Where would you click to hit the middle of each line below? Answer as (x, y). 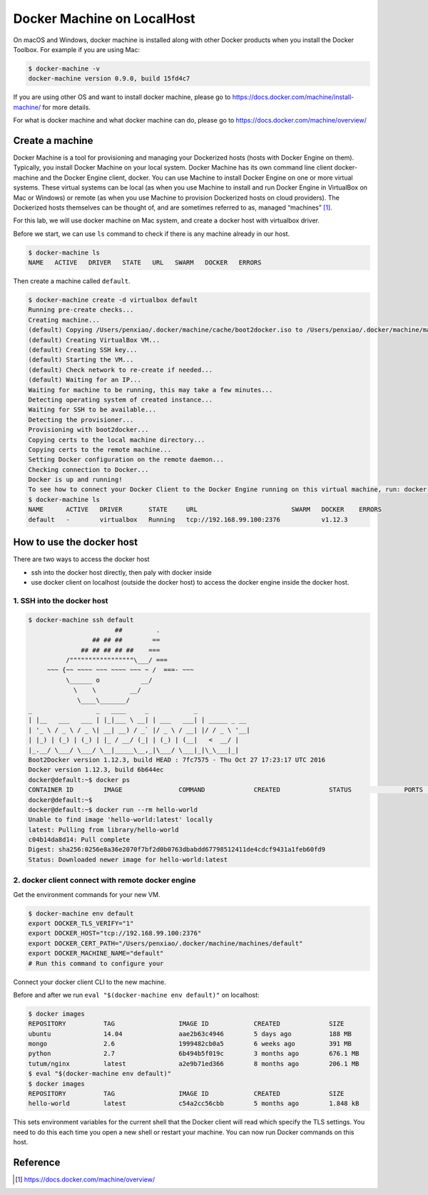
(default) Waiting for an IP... (85, 380)
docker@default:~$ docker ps (79, 780)
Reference (37, 1162)
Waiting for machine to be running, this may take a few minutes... (151, 390)
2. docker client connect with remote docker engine (105, 881)
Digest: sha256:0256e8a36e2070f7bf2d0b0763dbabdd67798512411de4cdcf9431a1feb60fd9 (177, 850)
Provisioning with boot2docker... (88, 430)
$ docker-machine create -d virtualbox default (113, 300)
